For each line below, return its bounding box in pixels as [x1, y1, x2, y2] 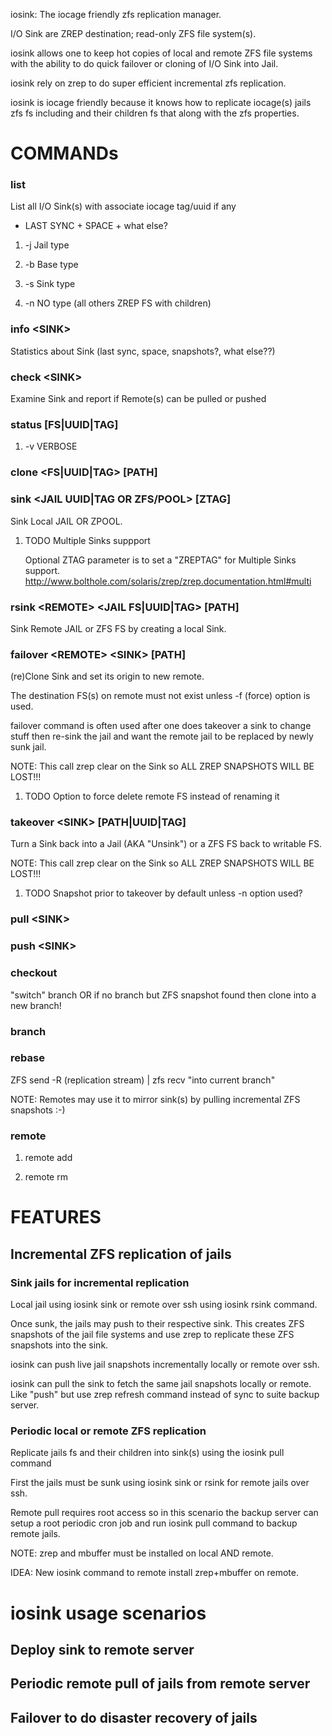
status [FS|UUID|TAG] [10, 418, 119, 431]
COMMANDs [10, 142, 119, 165]
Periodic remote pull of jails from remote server [10, 1675, 311, 1693]
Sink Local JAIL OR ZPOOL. [10, 515, 123, 527]
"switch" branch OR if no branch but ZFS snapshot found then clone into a [10, 989, 317, 1001]
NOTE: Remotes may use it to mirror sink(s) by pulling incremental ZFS [10, 1093, 301, 1105]
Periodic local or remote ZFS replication [10, 1424, 207, 1438]
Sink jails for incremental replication [10, 1275, 190, 1289]
